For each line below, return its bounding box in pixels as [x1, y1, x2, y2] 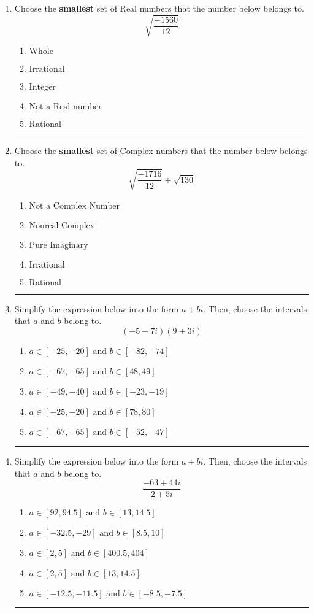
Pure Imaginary [29, 241, 88, 250]
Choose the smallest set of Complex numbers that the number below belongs [14, 144, 308, 157]
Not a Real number [29, 102, 102, 112]
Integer [29, 83, 56, 92]
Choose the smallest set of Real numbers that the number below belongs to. [14, 2, 304, 14]
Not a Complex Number [29, 201, 120, 210]
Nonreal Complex [29, 221, 95, 230]
